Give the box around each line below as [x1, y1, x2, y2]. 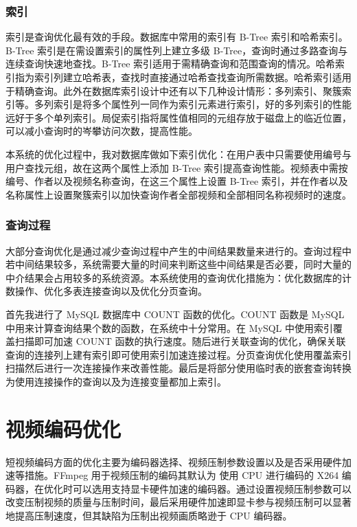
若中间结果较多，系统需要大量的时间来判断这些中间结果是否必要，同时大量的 [5, 257, 352, 271]
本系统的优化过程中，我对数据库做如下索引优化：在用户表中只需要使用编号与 [5, 146, 352, 161]
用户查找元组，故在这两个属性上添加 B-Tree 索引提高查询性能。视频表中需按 [5, 160, 348, 175]
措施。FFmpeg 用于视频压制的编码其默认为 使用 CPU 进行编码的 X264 [24, 468, 339, 482]
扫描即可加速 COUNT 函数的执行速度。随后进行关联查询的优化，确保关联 [14, 334, 346, 348]
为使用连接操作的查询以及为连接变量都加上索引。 [5, 374, 227, 388]
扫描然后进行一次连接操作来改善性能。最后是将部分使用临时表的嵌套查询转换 [5, 361, 352, 375]
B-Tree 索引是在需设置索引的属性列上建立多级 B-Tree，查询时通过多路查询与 [5, 43, 348, 57]
